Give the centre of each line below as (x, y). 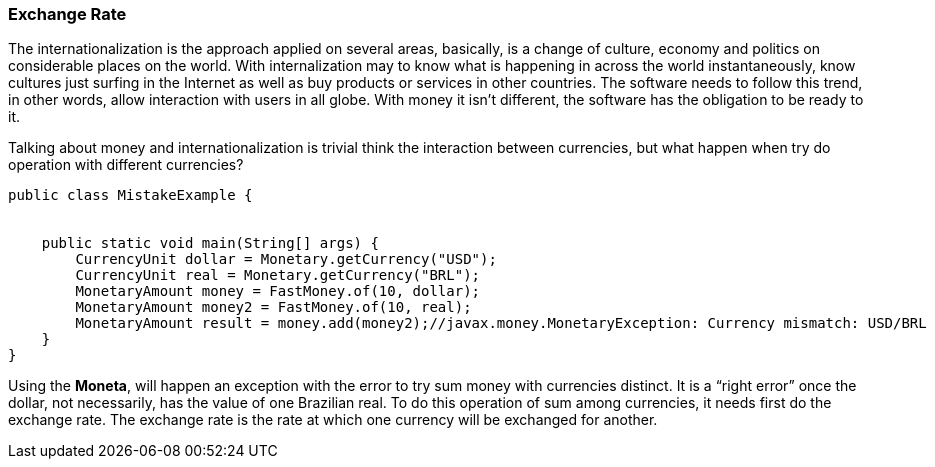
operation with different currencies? (126, 165)
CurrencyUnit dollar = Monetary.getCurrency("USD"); (286, 259)
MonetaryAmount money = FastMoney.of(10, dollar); (278, 291)
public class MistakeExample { (130, 195)
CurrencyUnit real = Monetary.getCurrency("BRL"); (278, 275)
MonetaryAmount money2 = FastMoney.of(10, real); (273, 307)
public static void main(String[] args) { (210, 243)
